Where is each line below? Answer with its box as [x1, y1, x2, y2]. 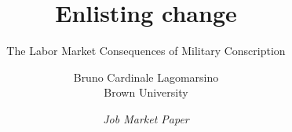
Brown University [104, 84, 188, 101]
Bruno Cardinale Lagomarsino [73, 68, 219, 85]
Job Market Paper [103, 110, 189, 126]
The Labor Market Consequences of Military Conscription [6, 42, 286, 59]
